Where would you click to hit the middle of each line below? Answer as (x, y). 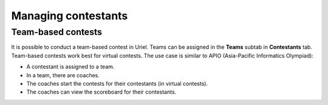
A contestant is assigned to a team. (70, 67)
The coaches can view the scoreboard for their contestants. (101, 92)
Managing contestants (70, 16)
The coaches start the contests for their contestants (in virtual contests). (117, 83)
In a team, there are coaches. (63, 75)
